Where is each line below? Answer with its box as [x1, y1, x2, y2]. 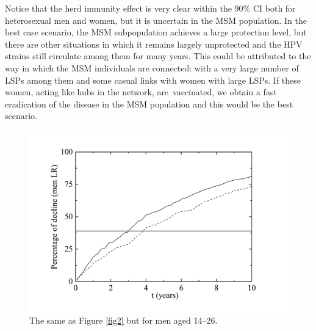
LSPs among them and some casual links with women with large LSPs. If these [5, 73, 301, 86]
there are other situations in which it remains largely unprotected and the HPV [5, 37, 303, 50]
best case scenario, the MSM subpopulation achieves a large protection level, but [5, 26, 307, 38]
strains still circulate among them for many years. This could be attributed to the [5, 49, 311, 62]
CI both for [253, 2, 296, 14]
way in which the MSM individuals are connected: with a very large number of [5, 61, 299, 74]
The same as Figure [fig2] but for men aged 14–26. [29, 313, 218, 326]
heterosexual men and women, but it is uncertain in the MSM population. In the [5, 13, 307, 26]
